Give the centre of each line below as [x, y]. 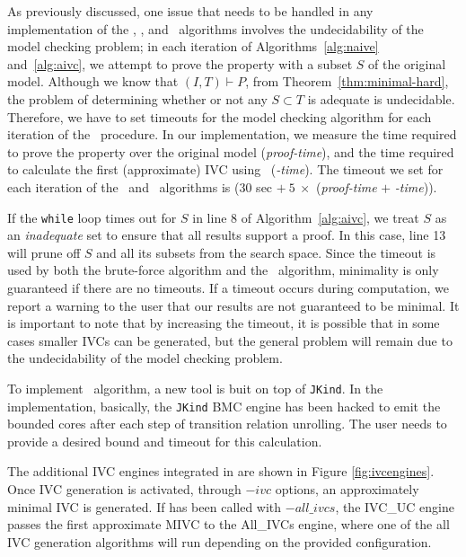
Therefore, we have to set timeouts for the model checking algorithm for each [220, 116]
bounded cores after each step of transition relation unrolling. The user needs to [227, 424]
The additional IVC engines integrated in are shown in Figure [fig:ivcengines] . [221, 471]
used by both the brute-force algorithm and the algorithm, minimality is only [223, 270]
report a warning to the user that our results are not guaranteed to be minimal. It [233, 305]
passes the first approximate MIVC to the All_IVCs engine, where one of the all [229, 524]
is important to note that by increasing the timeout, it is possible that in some [224, 323]
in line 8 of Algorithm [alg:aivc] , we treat [306, 217]
